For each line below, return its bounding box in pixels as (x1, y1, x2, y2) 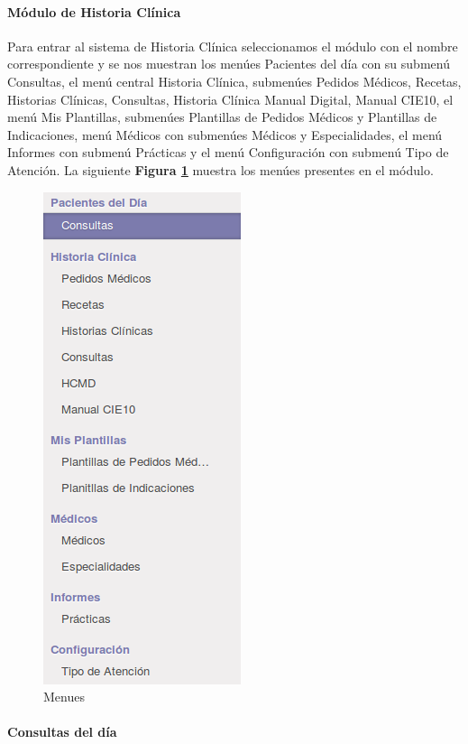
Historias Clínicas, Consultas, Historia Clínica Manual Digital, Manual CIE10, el (7, 89, 454, 108)
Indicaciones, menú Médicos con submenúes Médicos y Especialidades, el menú (7, 125, 443, 144)
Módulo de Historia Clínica (7, 2, 181, 21)
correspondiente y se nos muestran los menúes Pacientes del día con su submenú (7, 54, 450, 73)
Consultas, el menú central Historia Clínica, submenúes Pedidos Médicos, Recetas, (7, 71, 462, 90)
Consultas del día (7, 722, 117, 741)
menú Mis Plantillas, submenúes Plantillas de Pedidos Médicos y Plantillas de (7, 107, 437, 126)
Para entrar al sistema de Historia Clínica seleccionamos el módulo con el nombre (7, 36, 458, 55)
